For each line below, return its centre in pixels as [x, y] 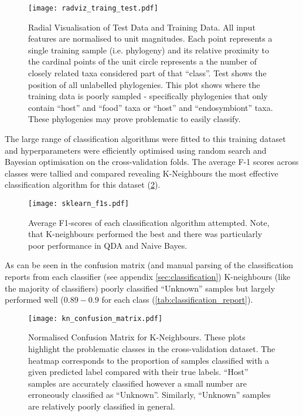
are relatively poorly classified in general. [102, 406]
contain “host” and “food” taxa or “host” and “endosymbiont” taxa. [151, 107]
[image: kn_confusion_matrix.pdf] [96, 318]
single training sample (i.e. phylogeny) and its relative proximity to [149, 50]
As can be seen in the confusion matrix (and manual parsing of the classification [149, 265]
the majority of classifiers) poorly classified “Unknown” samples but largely [140, 288]
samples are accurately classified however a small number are [138, 383]
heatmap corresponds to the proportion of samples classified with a [149, 360]
